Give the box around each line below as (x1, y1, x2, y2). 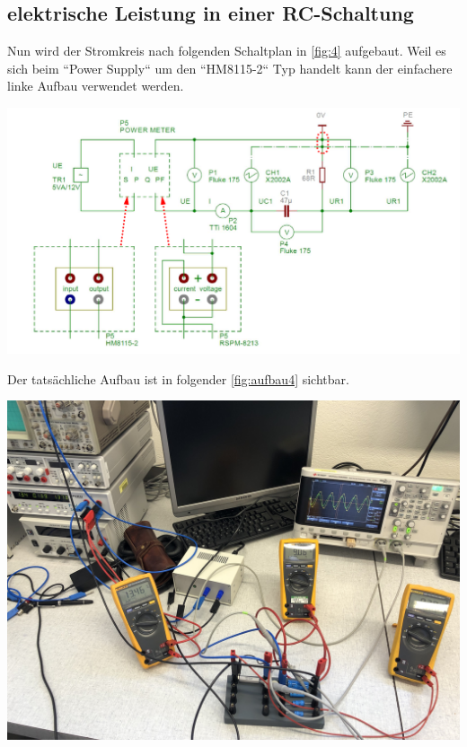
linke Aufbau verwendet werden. (7, 76, 184, 95)
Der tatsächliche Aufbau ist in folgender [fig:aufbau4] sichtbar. (7, 369, 349, 388)
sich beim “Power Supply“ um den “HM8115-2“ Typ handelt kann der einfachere (7, 58, 453, 77)
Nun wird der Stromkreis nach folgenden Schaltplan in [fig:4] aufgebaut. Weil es (7, 41, 446, 60)
